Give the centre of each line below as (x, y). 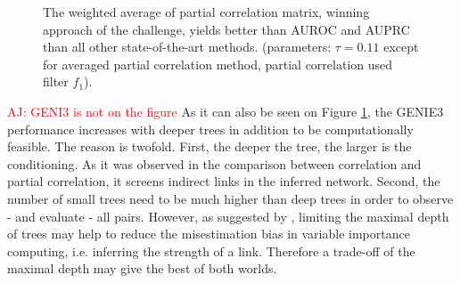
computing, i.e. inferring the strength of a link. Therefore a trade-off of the (211, 251)
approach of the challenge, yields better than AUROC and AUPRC (226, 29)
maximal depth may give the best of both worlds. (142, 268)
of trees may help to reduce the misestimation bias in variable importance (209, 234)
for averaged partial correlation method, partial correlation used (218, 64)
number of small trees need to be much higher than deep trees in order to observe (230, 198)
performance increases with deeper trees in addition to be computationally (210, 129)
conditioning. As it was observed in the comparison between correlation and (214, 163)
